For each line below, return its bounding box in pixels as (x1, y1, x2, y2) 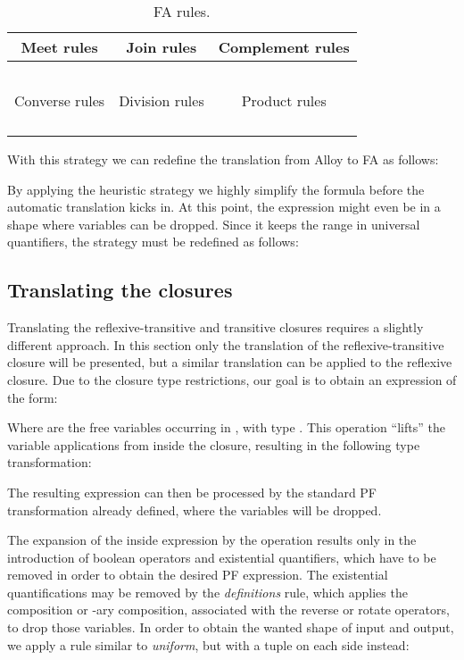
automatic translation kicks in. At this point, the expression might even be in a (7, 197, 441, 216)
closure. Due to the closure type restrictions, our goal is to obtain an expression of (7, 370, 457, 388)
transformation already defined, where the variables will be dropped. (7, 500, 382, 519)
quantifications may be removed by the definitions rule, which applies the (7, 582, 408, 601)
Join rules (126, 37, 197, 57)
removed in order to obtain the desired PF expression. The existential (7, 565, 388, 584)
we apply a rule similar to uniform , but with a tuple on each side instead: (7, 635, 410, 654)
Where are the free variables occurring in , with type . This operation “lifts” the (7, 418, 445, 437)
